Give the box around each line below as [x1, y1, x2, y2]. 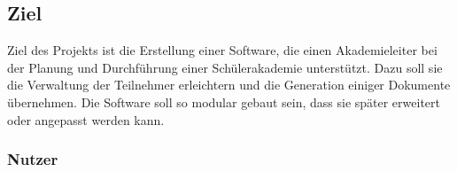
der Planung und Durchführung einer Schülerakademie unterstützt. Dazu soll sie [7, 58, 443, 76]
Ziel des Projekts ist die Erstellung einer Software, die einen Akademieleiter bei [7, 41, 438, 59]
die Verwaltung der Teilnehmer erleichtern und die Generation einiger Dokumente [7, 75, 451, 94]
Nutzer [7, 148, 58, 170]
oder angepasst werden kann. [7, 110, 165, 129]
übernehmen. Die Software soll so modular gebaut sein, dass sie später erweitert [7, 92, 440, 111]
